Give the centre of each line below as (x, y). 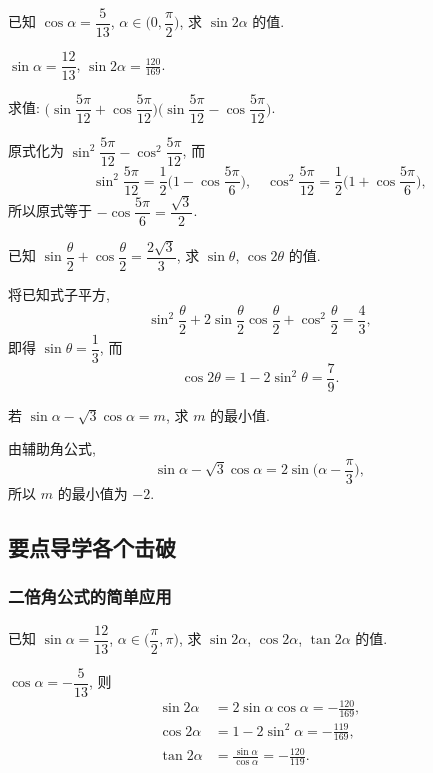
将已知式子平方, (59, 294)
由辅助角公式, (52, 448)
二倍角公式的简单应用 (90, 596)
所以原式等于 (50, 210)
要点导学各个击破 (92, 547)
